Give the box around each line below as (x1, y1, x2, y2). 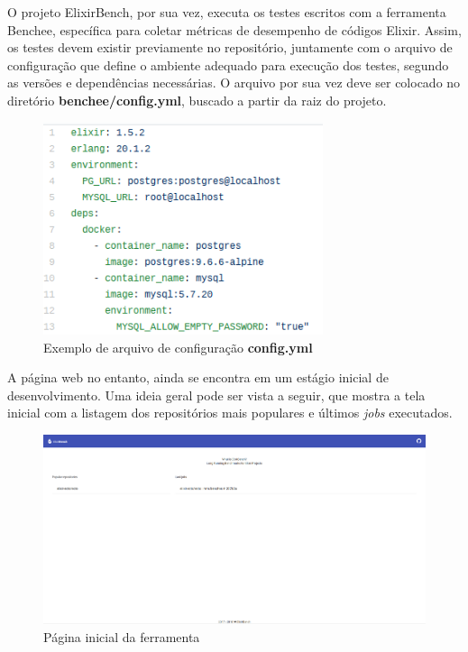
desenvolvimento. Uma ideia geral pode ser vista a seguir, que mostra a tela (7, 385, 426, 404)
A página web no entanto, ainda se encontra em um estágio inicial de (7, 368, 389, 387)
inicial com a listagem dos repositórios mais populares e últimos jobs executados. (7, 403, 453, 422)
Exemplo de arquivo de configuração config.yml (43, 337, 313, 356)
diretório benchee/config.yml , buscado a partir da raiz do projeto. (7, 90, 387, 109)
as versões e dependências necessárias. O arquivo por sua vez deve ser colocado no (7, 73, 461, 92)
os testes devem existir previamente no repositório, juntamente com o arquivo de (7, 38, 453, 57)
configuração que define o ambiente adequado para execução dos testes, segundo (7, 55, 449, 74)
